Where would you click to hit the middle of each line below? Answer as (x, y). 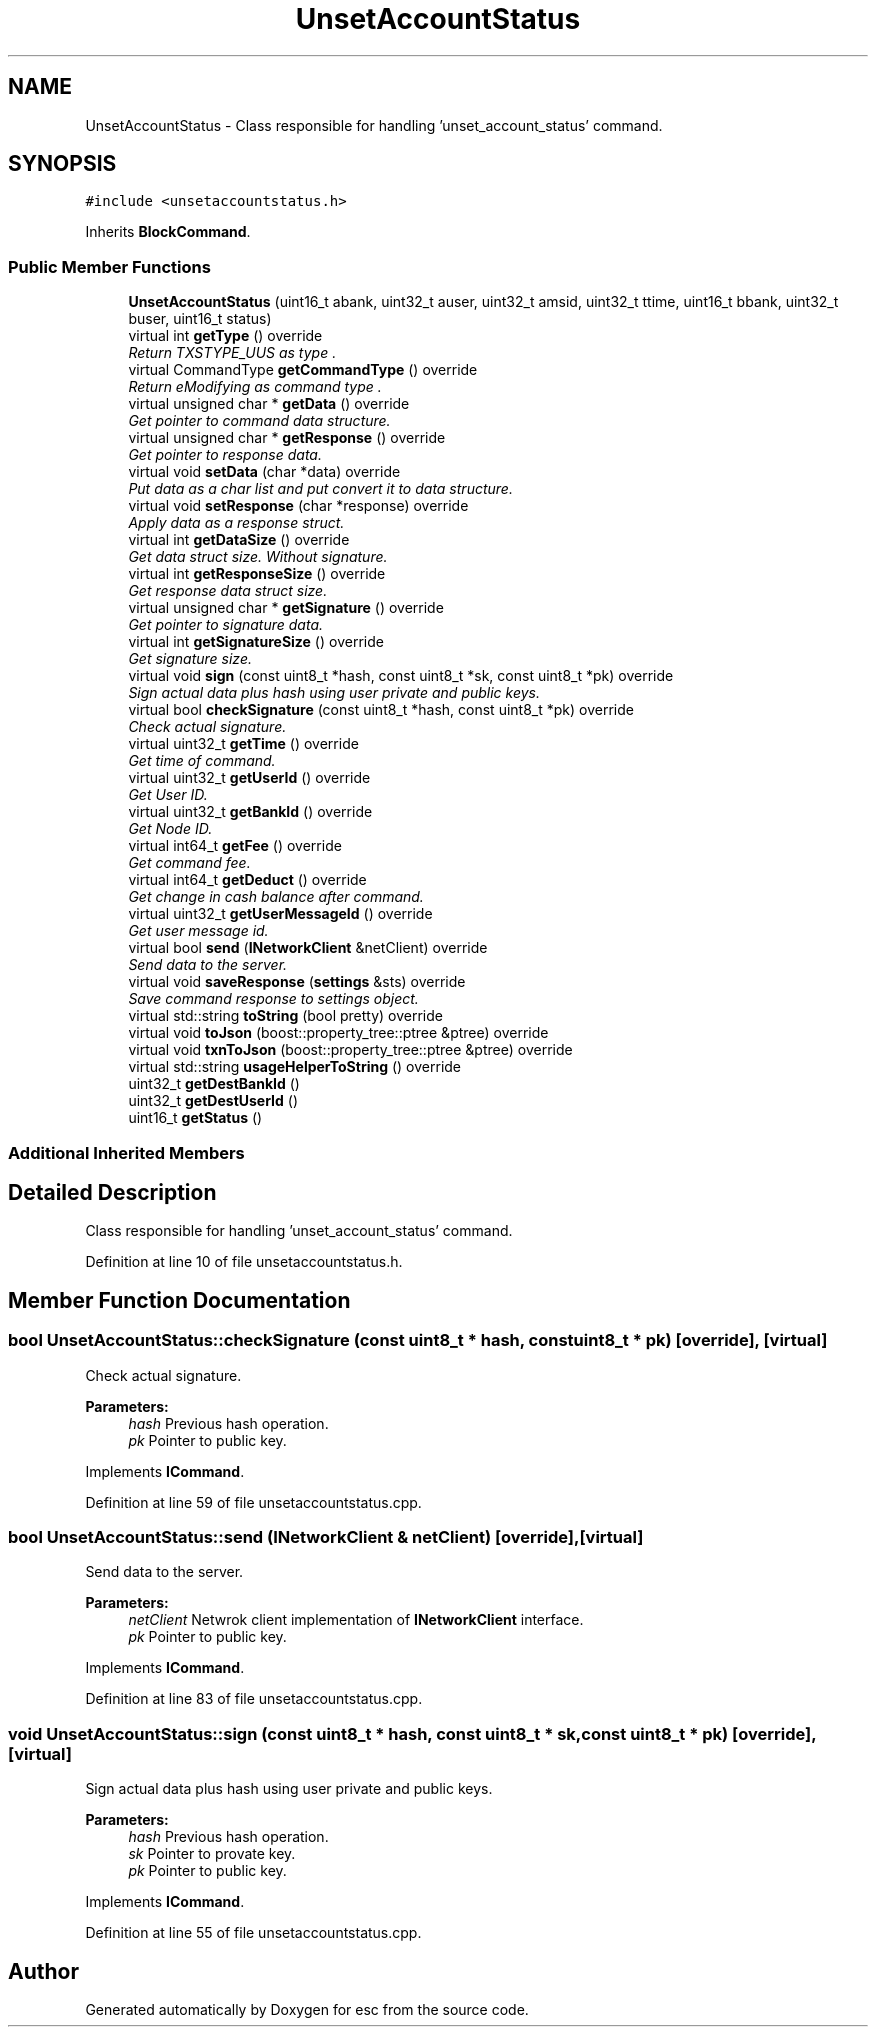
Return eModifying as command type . (255, 387)
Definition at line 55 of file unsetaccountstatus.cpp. (253, 1933)
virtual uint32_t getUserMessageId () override (280, 914)
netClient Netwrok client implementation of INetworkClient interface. (356, 1620)
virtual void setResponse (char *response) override (298, 506)
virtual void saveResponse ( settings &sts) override (297, 982)
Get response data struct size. (228, 591)
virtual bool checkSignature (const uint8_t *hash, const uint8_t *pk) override (381, 710)
